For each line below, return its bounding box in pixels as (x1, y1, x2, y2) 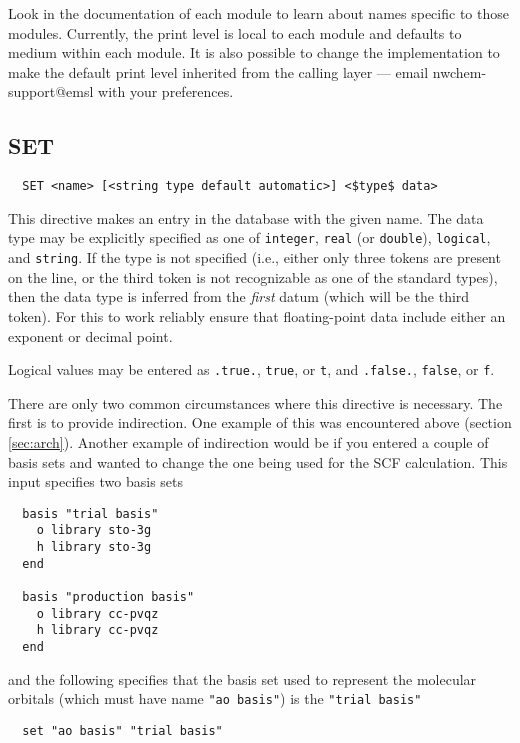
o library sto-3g (36, 523, 152, 538)
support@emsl (8, 81, 94, 102)
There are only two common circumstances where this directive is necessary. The (8, 392, 503, 413)
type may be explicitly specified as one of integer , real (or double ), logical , (8, 227, 491, 248)
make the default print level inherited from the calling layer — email (8, 61, 429, 82)
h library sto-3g (36, 540, 152, 555)
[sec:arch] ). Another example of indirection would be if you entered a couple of (8, 431, 489, 452)
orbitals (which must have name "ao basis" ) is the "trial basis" (8, 688, 422, 709)
